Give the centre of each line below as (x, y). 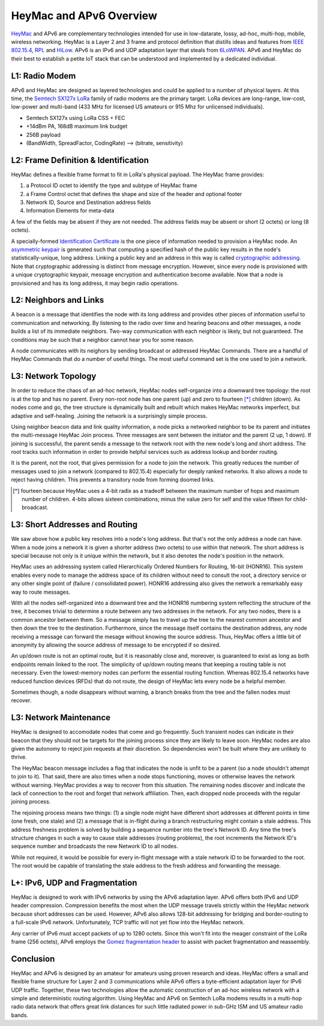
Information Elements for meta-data (70, 210)
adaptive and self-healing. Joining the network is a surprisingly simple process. (109, 416)
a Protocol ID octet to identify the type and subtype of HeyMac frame (112, 185)
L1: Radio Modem (43, 76)
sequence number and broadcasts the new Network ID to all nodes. (94, 846)
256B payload (43, 134)
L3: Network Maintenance (61, 717)
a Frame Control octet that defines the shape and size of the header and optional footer (134, 194)
